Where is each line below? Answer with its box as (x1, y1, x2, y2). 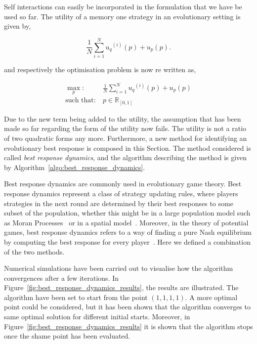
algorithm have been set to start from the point (4, 292, 148, 302)
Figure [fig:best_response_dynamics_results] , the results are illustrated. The (4, 282, 239, 293)
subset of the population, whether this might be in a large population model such (4, 208, 251, 218)
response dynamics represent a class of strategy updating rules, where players (4, 188, 238, 198)
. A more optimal (185, 292, 238, 302)
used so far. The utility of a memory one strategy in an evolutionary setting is (4, 11, 241, 21)
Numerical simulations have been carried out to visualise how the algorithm (4, 263, 233, 273)
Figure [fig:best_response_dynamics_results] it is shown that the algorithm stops (4, 321, 253, 331)
